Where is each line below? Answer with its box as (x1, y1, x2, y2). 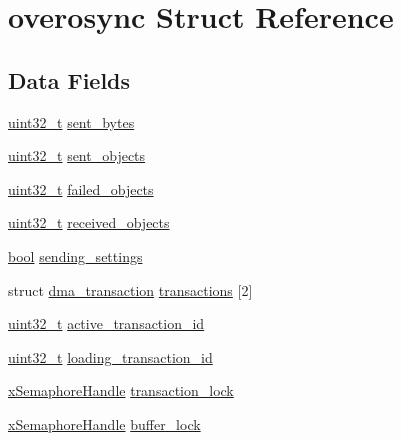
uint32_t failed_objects (8, 178, 154, 199)
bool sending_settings (8, 245, 143, 266)
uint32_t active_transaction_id (8, 313, 205, 334)
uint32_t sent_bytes (8, 111, 135, 132)
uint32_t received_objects (8, 212, 170, 233)
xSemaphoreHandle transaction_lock (8, 380, 234, 401)
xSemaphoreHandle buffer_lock (8, 413, 201, 434)
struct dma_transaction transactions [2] (8, 279, 253, 300)
